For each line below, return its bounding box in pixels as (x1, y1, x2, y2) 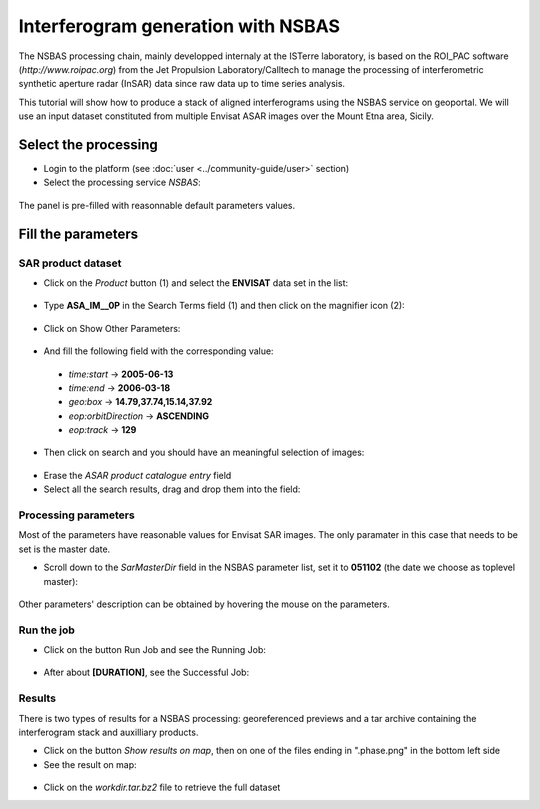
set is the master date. (18, 543, 111, 555)
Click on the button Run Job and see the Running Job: (43, 644, 267, 656)
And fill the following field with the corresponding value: (43, 345, 274, 357)
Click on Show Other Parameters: (43, 322, 181, 334)
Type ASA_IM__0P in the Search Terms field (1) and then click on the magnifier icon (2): (43, 300, 405, 312)
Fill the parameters (18, 225, 139, 242)
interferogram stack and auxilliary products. (18, 726, 199, 739)
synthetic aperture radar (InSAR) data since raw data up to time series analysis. (18, 78, 345, 90)
